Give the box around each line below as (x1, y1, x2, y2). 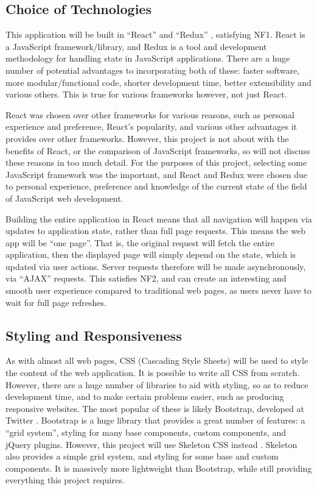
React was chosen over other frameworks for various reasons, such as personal (5, 108, 294, 121)
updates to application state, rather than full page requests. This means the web (5, 224, 305, 237)
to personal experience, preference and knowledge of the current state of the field (5, 180, 307, 193)
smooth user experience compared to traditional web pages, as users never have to (5, 284, 312, 297)
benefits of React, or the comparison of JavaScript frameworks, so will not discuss (5, 144, 310, 157)
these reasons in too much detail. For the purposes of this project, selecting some (5, 156, 307, 169)
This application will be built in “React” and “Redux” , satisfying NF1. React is (5, 28, 305, 41)
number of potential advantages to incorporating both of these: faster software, (5, 63, 300, 76)
